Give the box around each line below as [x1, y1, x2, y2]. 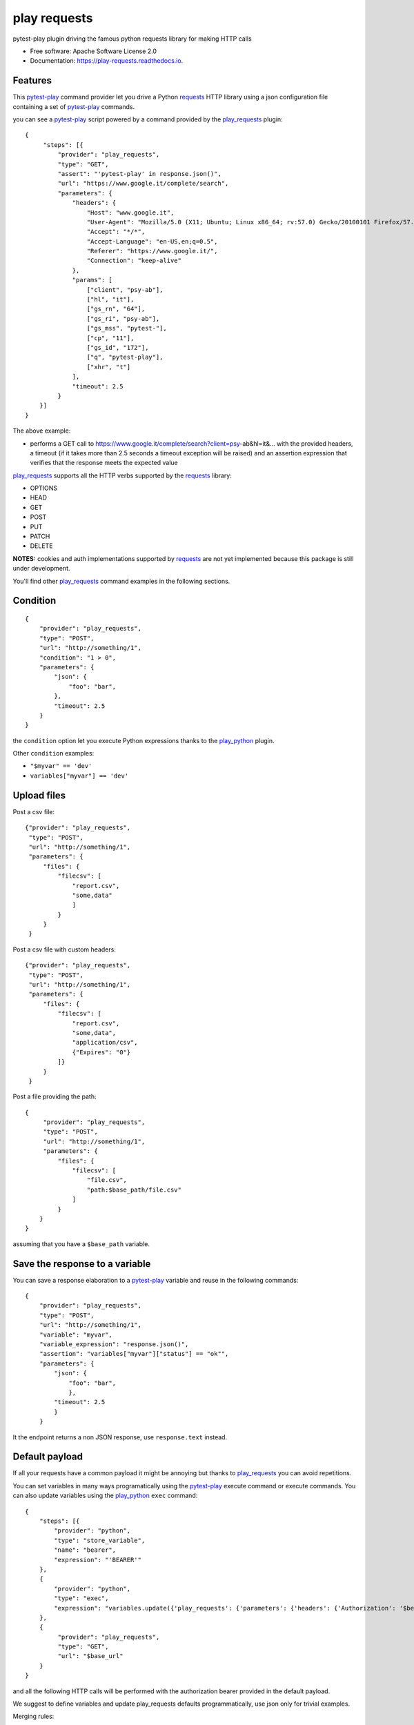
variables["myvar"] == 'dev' [30, 771, 129, 780]
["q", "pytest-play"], [86, 353, 164, 362]
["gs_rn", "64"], [86, 305, 146, 313]
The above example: [12, 426, 71, 435]
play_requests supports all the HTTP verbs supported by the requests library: [12, 471, 233, 480]
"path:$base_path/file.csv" [86, 1185, 182, 1194]
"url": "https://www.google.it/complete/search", [57, 179, 229, 188]
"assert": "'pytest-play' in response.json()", [57, 170, 222, 177]
